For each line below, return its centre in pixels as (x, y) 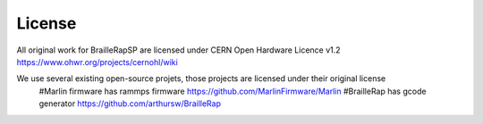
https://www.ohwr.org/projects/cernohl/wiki (97, 62)
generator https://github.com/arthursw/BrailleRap (130, 103)
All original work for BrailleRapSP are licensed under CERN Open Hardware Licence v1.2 (178, 50)
